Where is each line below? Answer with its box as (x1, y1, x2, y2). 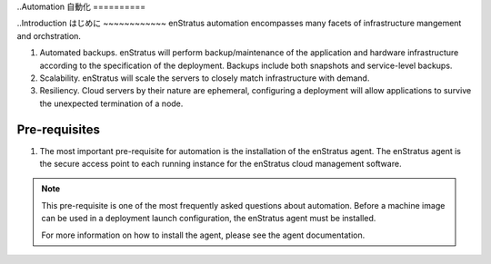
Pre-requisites (16, 122, 100, 137)
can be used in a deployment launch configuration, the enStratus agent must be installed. (41, 213, 376, 224)
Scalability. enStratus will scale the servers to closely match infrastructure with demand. (39, 73, 370, 83)
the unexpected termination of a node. (39, 98, 184, 109)
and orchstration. (16, 30, 82, 41)
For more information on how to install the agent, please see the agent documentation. (41, 230, 366, 240)
